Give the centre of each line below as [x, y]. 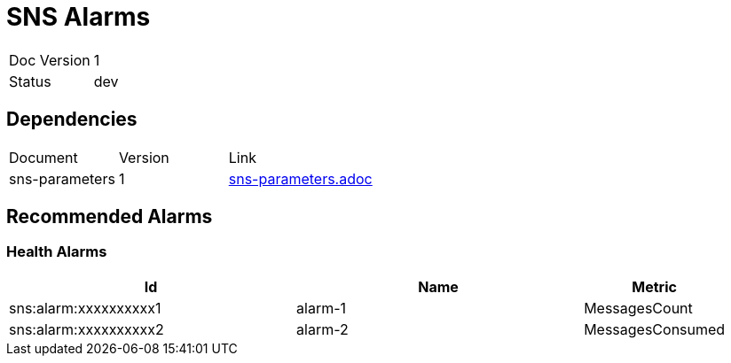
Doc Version [50, 60]
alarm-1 [322, 308]
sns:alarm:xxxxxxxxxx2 [86, 329]
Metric [654, 286]
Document [43, 157]
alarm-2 [322, 329]
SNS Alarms [79, 17]
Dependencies [72, 120]
